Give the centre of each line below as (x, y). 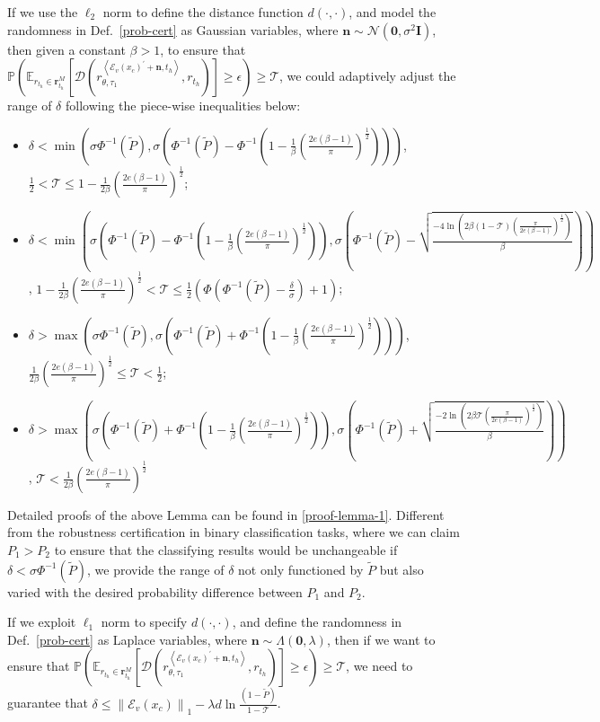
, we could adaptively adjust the (368, 76)
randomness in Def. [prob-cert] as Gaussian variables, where (173, 29)
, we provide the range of (156, 569)
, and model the (393, 12)
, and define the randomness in (317, 622)
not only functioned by (301, 569)
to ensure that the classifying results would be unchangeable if (226, 550)
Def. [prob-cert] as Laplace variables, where (128, 639)
